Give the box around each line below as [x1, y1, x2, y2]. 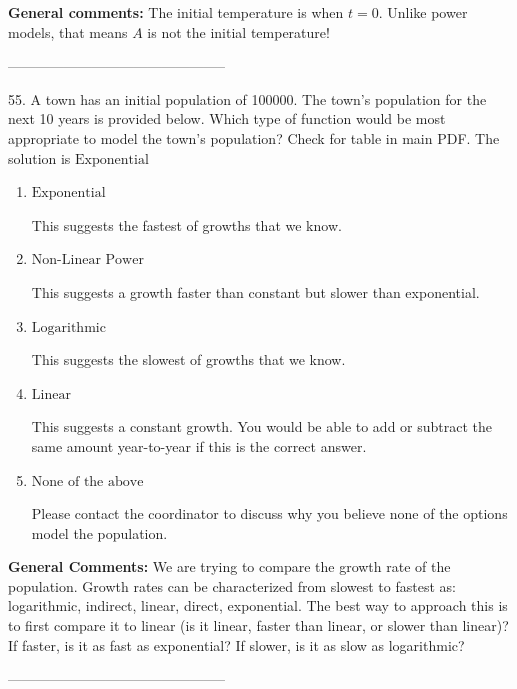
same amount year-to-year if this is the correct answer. [31, 435, 367, 456]
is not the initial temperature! [147, 21, 330, 42]
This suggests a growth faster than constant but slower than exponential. [31, 281, 480, 302]
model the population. [31, 522, 168, 543]
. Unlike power [378, 2, 468, 22]
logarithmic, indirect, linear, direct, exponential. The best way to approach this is [8, 595, 508, 616]
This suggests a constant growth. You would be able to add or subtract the [31, 416, 493, 437]
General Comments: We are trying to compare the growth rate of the [8, 556, 451, 577]
